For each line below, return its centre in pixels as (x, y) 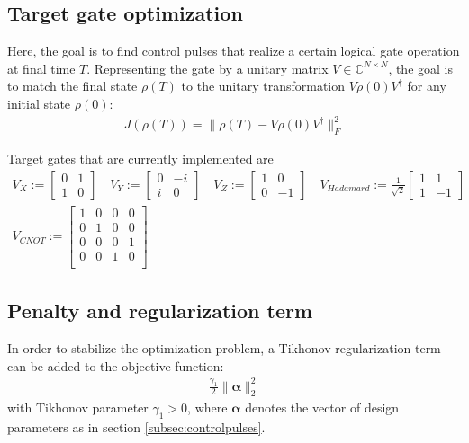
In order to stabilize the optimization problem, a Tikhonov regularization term (224, 347)
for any (427, 86)
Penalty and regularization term (160, 310)
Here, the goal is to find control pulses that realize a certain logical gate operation (234, 51)
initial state (39, 103)
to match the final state (72, 86)
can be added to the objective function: (116, 365)
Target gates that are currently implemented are (140, 158)
